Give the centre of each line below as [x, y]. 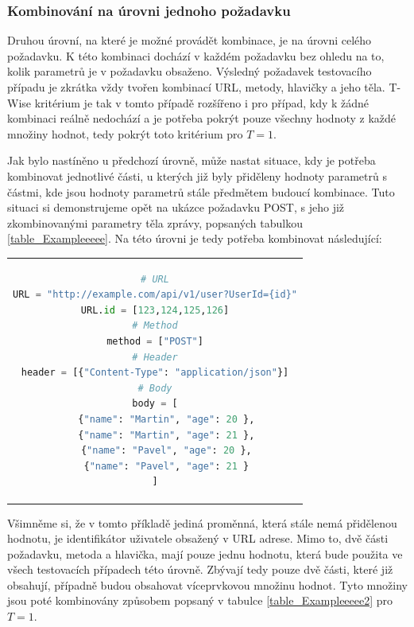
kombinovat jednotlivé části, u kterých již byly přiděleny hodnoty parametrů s [197, 175]
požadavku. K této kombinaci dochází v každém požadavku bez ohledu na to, [196, 55]
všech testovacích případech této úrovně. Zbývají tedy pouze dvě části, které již [200, 569]
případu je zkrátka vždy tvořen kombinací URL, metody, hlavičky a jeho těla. [196, 87]
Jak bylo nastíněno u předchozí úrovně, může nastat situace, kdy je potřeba [192, 160]
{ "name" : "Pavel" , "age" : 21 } [166, 466]
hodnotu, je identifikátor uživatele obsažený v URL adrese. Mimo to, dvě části [198, 538]
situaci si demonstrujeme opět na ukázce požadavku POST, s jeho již [176, 207]
